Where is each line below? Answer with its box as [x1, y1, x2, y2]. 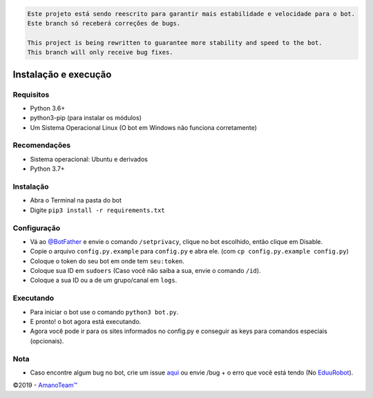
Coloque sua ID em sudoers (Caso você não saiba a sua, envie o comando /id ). [30, 267, 261, 275]
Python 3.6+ [30, 104, 66, 112]
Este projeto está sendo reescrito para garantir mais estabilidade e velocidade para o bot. [27, 10, 356, 17]
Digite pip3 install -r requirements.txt [30, 206, 165, 214]
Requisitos [12, 90, 50, 99]
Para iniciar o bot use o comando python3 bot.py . [30, 307, 179, 316]
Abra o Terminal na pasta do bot [30, 196, 122, 205]
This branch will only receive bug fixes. [27, 48, 173, 57]
